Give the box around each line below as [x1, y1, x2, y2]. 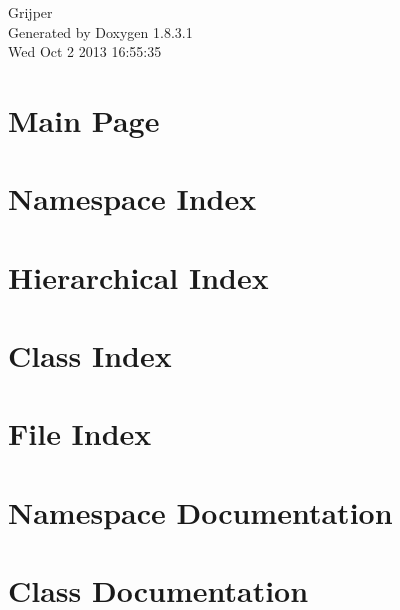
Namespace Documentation [8, 491, 393, 532]
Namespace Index [8, 178, 257, 219]
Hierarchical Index [8, 256, 269, 297]
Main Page [8, 99, 160, 140]
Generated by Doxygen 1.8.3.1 [8, 21, 193, 42]
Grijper [8, 2, 53, 22]
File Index [8, 413, 152, 454]
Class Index [8, 335, 172, 376]
